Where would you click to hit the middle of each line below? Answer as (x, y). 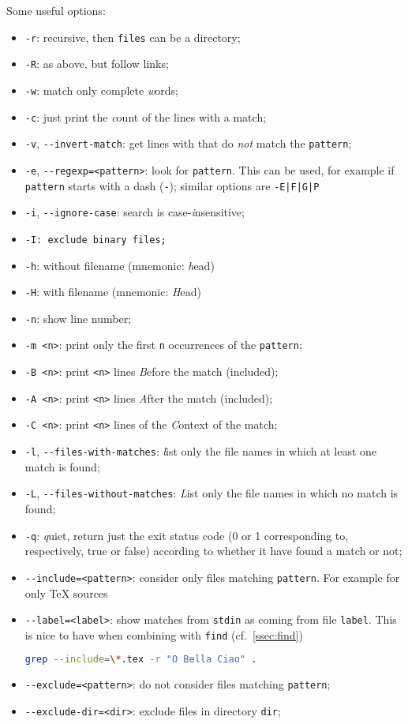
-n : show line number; (78, 318)
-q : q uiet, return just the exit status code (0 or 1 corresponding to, (187, 535)
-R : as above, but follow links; (97, 64)
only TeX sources (66, 593)
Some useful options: (56, 10)
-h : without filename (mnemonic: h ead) (120, 265)
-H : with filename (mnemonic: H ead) (113, 292)
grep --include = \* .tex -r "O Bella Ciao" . (141, 660)
